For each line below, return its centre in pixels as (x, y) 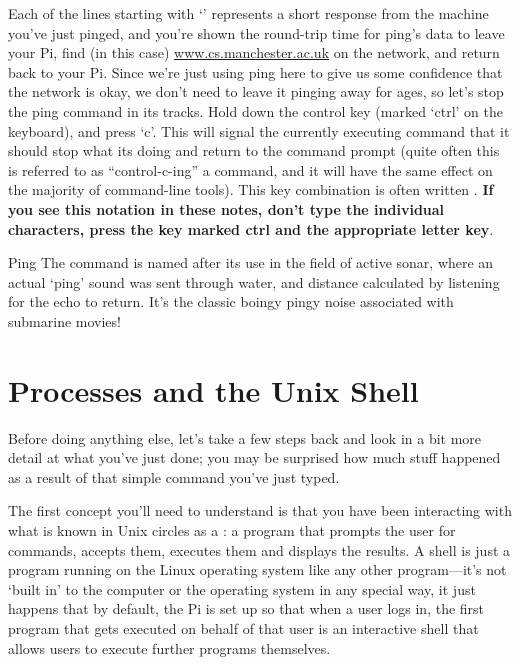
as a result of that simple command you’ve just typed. (174, 476)
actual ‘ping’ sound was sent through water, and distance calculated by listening (254, 281)
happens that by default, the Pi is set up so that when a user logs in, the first (246, 608)
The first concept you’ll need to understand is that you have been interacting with (260, 510)
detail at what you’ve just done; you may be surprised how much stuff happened (254, 457)
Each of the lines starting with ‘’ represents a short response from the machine (248, 13)
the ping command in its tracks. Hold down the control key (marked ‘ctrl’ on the (255, 110)
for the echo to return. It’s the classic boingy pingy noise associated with (231, 301)
